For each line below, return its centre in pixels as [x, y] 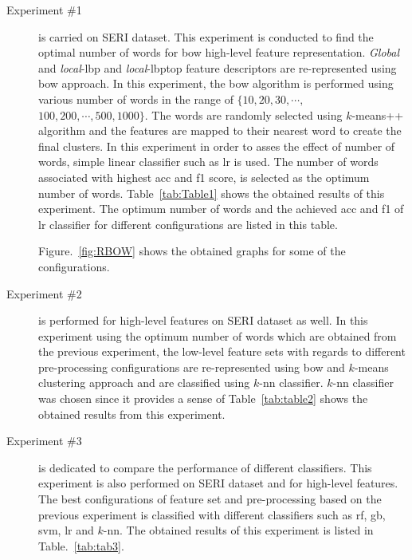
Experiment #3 [44, 441]
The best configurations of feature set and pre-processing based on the [210, 499]
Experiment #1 [44, 10]
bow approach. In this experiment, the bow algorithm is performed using [216, 83]
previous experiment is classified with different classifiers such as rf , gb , [212, 514]
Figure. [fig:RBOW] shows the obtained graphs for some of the [192, 251]
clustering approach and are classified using [144, 383]
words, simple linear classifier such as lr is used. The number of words [208, 162]
